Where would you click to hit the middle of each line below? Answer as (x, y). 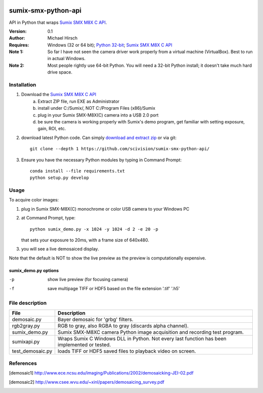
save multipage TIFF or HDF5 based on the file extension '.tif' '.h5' (114, 288)
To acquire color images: (34, 200)
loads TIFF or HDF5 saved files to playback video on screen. (127, 351)
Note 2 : (17, 65)
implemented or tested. (85, 345)
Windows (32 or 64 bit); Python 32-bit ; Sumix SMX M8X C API (110, 45)
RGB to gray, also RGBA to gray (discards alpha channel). (123, 326)
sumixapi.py (26, 341)
